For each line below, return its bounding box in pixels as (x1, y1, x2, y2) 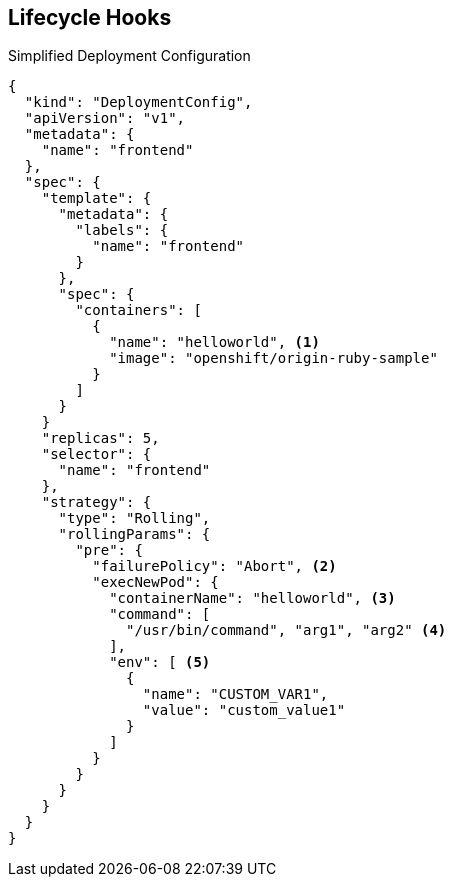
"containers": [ (75, 302, 202, 319)
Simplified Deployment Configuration (8, 47, 251, 65)
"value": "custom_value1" (142, 702, 346, 719)
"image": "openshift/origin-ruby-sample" (109, 350, 438, 367)
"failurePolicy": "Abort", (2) (92, 558, 337, 575)
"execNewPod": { (92, 574, 219, 591)
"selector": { (41, 446, 152, 463)
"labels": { (75, 222, 169, 239)
